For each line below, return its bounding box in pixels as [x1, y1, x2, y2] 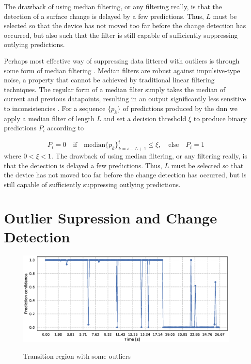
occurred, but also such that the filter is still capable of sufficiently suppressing [4, 30, 238, 40]
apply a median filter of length [4, 113, 94, 123]
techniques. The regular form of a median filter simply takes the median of [4, 84, 225, 94]
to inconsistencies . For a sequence [4, 103, 106, 113]
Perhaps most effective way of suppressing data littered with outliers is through [4, 55, 240, 65]
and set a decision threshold [103, 113, 187, 123]
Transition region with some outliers [23, 350, 131, 361]
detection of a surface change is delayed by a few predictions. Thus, [4, 11, 204, 21]
